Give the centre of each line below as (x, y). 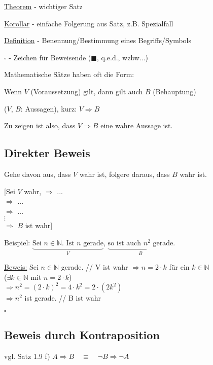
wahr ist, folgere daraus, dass (125, 174)
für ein (179, 267)
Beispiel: (17, 242)
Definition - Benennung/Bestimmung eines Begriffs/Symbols (98, 40)
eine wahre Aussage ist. (137, 125)
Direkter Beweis (47, 153)
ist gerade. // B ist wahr (63, 298)
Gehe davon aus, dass (38, 174)
